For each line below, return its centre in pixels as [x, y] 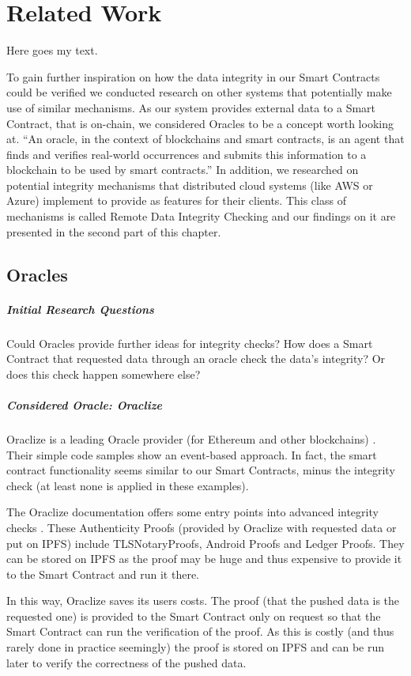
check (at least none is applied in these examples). [128, 485]
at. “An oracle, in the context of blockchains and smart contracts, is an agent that [205, 139]
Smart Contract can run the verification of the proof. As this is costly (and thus [200, 631]
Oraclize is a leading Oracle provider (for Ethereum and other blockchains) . [191, 438]
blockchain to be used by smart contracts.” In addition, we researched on [183, 170]
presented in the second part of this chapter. [114, 231]
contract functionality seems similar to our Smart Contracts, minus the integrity [201, 470]
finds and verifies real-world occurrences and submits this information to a [187, 154]
